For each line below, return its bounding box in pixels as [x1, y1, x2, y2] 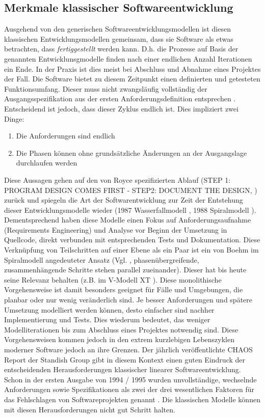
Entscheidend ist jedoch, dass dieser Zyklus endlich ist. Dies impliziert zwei [4, 103, 238, 114]
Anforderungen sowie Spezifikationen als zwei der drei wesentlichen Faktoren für [4, 384, 255, 395]
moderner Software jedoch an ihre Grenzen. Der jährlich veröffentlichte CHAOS [4, 344, 253, 355]
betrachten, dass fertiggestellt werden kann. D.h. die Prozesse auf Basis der [4, 43, 238, 54]
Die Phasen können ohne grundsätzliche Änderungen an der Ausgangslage [16, 147, 247, 158]
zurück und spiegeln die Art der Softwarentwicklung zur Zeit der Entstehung [4, 194, 243, 205]
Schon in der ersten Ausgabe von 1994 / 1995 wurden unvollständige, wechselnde [4, 374, 257, 384]
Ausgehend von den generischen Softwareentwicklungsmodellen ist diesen [4, 23, 231, 34]
